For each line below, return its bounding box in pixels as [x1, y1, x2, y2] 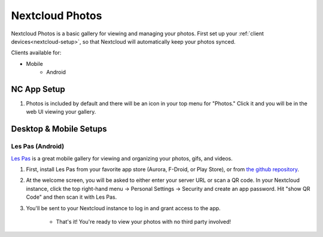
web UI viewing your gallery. [26, 108, 96, 116]
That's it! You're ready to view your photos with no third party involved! [56, 218, 231, 225]
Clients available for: [11, 49, 62, 56]
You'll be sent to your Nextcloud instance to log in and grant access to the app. [26, 204, 221, 212]
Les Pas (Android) [11, 142, 65, 151]
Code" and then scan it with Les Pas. [26, 193, 117, 200]
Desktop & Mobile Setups [11, 124, 107, 134]
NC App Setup [11, 84, 65, 94]
